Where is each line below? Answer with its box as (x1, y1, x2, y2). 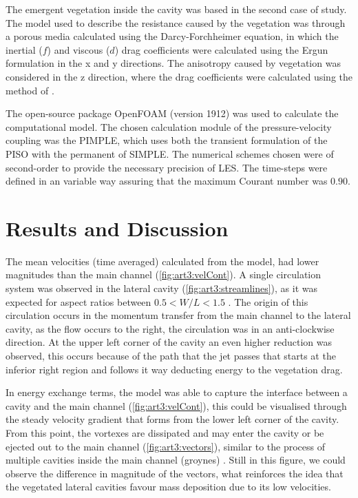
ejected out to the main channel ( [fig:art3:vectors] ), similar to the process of (6, 439, 326, 453)
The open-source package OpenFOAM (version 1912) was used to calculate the (6, 106, 339, 121)
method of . (6, 83, 54, 97)
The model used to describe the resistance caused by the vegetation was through (6, 15, 346, 30)
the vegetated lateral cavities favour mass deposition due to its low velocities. (6, 479, 331, 494)
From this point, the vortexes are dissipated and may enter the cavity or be (6, 425, 324, 439)
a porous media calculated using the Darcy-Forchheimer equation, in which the (6, 29, 339, 43)
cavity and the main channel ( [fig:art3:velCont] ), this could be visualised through (6, 398, 347, 413)
